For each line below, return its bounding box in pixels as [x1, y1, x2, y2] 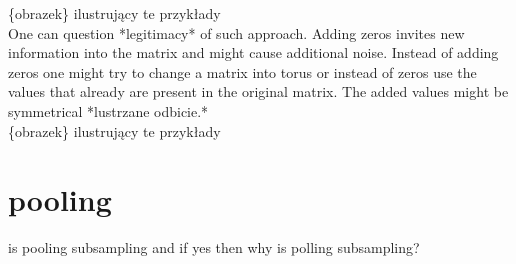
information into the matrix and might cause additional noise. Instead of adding [8, 42, 499, 63]
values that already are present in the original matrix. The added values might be [8, 81, 509, 102]
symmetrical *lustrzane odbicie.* [8, 100, 209, 121]
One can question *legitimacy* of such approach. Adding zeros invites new [8, 22, 465, 43]
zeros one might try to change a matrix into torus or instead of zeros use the [8, 61, 477, 82]
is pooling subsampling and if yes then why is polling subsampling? [8, 237, 420, 258]
